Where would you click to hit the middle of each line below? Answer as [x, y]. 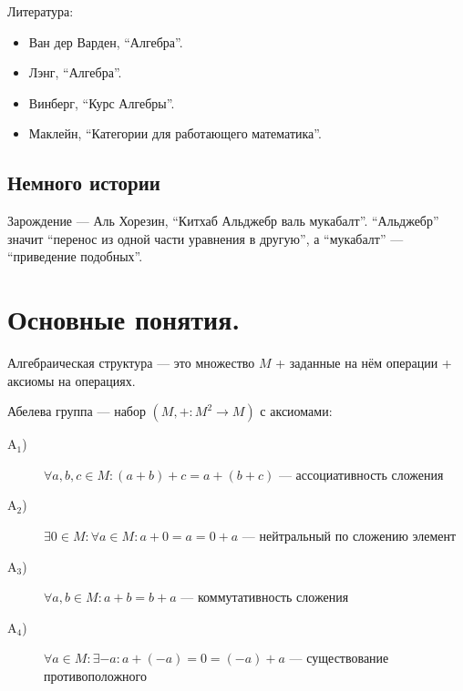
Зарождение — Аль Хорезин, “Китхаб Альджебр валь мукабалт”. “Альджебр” [223, 221]
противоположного [95, 676]
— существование [339, 658]
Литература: [41, 11]
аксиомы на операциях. [72, 380]
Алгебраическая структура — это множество [131, 363]
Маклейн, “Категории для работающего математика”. [175, 133]
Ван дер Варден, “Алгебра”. [106, 41]
